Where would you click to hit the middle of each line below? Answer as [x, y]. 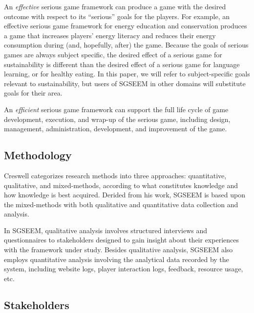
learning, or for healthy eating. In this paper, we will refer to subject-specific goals [127, 74]
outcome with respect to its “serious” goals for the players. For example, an [117, 16]
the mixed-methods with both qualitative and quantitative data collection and [121, 204]
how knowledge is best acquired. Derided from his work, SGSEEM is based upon [125, 195]
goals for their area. [33, 93]
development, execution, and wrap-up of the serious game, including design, [117, 119]
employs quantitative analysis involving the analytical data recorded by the [116, 259]
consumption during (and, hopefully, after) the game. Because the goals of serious [126, 45]
